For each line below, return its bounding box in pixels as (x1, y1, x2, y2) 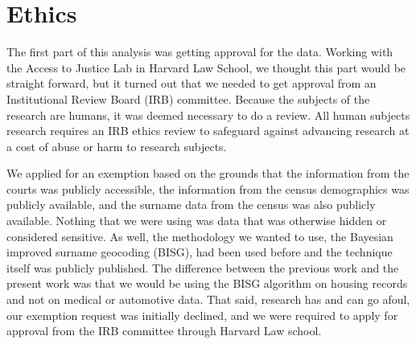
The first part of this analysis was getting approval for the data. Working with (6, 43, 393, 60)
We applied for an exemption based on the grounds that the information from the (6, 165, 410, 182)
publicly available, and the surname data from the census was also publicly (6, 196, 376, 213)
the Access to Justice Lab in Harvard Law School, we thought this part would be (6, 59, 406, 76)
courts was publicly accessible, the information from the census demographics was (6, 180, 410, 197)
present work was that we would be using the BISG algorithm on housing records (6, 275, 408, 292)
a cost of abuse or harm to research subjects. (6, 137, 227, 154)
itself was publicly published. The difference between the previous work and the (6, 259, 399, 276)
